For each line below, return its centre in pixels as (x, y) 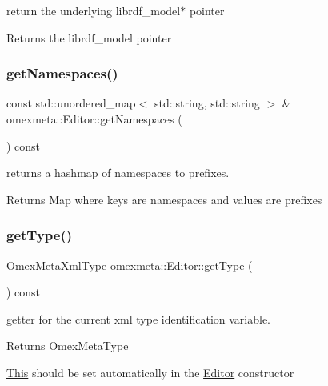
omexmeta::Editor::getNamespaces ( (94, 119)
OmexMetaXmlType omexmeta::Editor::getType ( (130, 265)
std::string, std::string (207, 103)
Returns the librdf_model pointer (89, 37)
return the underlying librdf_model (94, 10)
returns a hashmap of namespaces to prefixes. (118, 173)
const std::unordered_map (71, 103)
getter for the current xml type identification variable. (138, 318)
